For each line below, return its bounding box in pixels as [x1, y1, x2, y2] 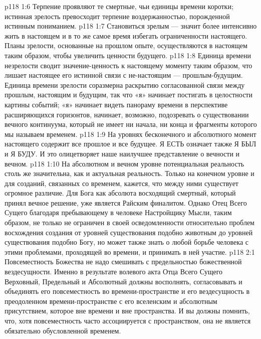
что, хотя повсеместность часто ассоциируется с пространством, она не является [5, 315, 251, 325]
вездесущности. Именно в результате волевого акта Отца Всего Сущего [5, 266, 223, 277]
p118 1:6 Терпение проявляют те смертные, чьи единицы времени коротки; [5, 1, 233, 11]
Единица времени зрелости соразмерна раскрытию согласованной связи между [5, 79, 245, 90]
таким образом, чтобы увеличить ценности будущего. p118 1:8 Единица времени [5, 50, 251, 60]
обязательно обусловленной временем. [5, 325, 121, 335]
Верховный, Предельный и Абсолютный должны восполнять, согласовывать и [5, 276, 242, 286]
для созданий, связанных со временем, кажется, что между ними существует [5, 178, 238, 188]
